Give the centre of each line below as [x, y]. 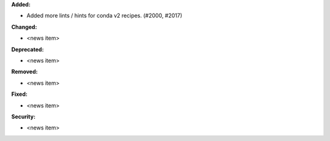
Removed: [24, 72]
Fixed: [19, 94]
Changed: [24, 27]
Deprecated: [28, 49]
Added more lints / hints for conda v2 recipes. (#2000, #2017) [105, 16]
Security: [24, 117]
